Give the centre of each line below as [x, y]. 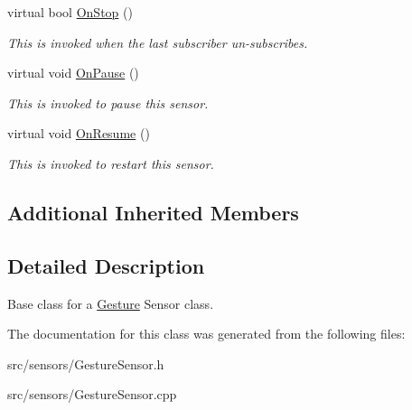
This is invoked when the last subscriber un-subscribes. [158, 42]
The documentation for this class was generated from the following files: [206, 334]
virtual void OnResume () [79, 133]
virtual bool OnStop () [70, 12]
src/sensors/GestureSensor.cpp [92, 394]
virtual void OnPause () [73, 73]
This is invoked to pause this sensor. [108, 102]
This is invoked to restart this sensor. [111, 163]
